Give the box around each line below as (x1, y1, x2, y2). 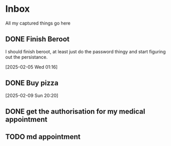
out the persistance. (5, 54, 48, 60)
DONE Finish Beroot (5, 35, 70, 44)
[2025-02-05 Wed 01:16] (5, 64, 58, 70)
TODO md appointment (5, 133, 81, 141)
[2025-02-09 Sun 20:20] (5, 92, 59, 98)
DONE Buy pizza (5, 79, 59, 88)
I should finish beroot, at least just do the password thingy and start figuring (5, 48, 166, 54)
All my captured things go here (5, 20, 71, 26)
